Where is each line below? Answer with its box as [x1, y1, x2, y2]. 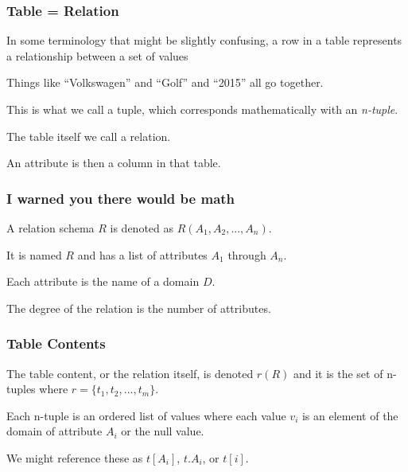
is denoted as [110, 220, 173, 236]
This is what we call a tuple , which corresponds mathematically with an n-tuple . [6, 101, 398, 117]
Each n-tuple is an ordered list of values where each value [6, 407, 286, 423]
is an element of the [301, 407, 398, 423]
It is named [6, 246, 62, 263]
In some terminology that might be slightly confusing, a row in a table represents [6, 32, 402, 49]
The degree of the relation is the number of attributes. [6, 299, 271, 316]
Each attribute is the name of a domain [6, 273, 200, 290]
